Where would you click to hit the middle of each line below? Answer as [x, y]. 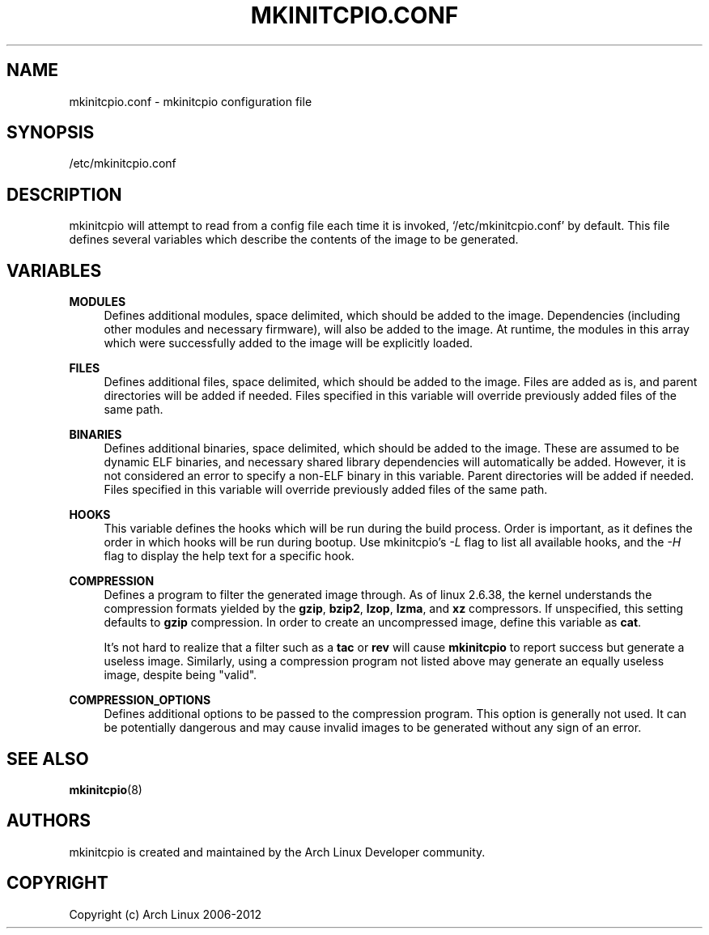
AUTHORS [49, 821]
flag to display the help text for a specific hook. [229, 556]
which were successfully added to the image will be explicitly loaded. [289, 343]
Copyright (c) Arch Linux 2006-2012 [165, 914]
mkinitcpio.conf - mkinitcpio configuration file [191, 101]
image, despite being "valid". [180, 675]
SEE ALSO [48, 759]
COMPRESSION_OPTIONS [140, 700]
